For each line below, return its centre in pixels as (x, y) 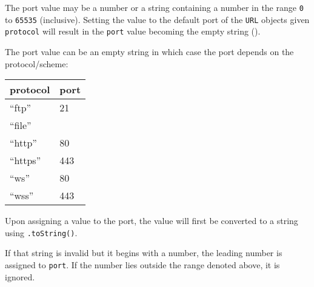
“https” (25, 160)
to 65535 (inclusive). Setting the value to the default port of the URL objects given (157, 19)
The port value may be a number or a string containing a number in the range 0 (154, 7)
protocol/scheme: (37, 63)
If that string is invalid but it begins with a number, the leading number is (144, 253)
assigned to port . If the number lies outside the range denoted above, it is (142, 265)
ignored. (20, 276)
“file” (21, 125)
